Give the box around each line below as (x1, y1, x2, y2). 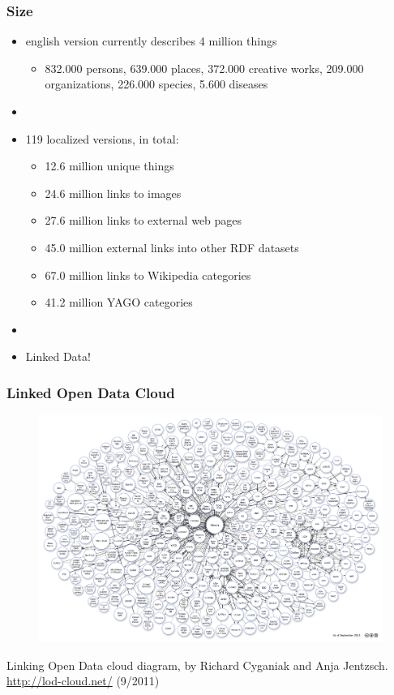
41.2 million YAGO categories (45, 294, 193, 311)
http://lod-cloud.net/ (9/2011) (6, 672, 160, 689)
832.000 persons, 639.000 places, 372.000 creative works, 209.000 (45, 59, 364, 76)
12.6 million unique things (45, 157, 174, 174)
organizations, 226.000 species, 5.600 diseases (45, 75, 268, 92)
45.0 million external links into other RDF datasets (45, 238, 299, 255)
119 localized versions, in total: (25, 130, 179, 147)
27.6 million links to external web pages (45, 212, 242, 229)
